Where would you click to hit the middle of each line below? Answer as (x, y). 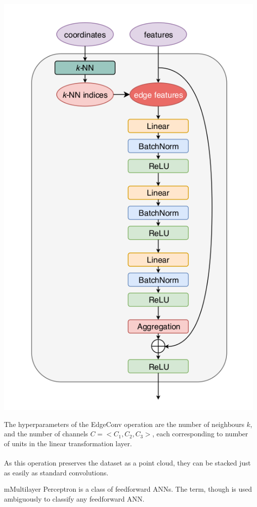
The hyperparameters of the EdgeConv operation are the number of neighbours (124, 424)
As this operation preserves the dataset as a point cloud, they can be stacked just (128, 462)
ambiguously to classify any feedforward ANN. (74, 498)
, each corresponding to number (200, 434)
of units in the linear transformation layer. (68, 443)
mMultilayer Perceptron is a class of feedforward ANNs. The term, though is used (128, 489)
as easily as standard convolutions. (56, 472)
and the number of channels (46, 434)
